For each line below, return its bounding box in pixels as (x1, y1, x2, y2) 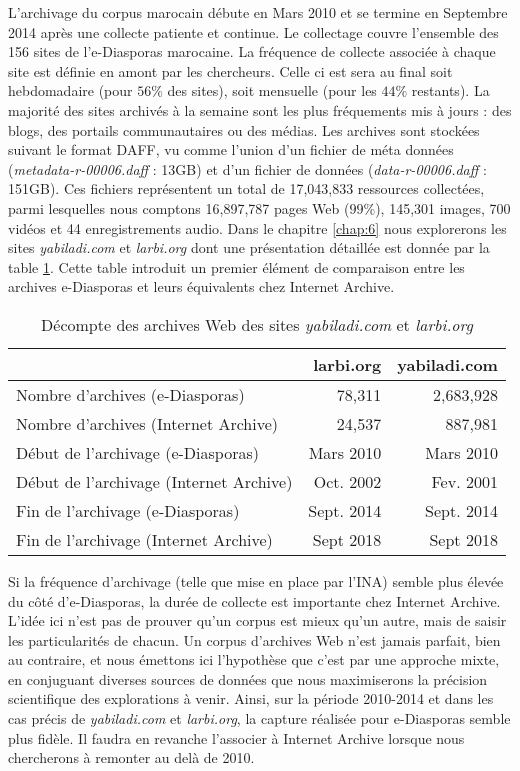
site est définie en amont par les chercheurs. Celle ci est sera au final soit (8, 60, 453, 81)
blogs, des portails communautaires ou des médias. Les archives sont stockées (8, 119, 480, 140)
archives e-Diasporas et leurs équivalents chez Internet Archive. (8, 276, 395, 297)
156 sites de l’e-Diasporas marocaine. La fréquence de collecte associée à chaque (8, 41, 496, 62)
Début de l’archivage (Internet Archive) (16, 469, 293, 493)
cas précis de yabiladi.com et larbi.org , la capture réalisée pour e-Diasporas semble (8, 708, 511, 729)
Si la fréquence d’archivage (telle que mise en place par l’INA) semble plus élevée (8, 570, 504, 591)
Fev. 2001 (431, 469, 498, 493)
